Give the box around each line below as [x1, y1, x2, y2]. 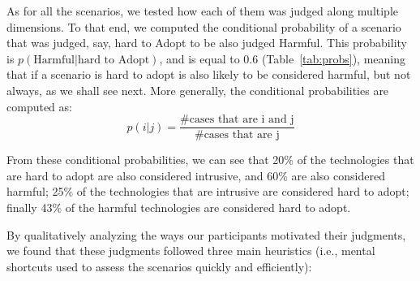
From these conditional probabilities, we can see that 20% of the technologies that [6, 151, 414, 168]
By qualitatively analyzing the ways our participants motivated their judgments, [6, 226, 406, 243]
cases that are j [204, 129, 280, 141]
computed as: [6, 97, 72, 115]
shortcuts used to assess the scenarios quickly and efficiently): [6, 257, 312, 275]
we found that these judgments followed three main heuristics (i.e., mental [6, 242, 375, 259]
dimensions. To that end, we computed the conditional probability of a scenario [6, 18, 401, 35]
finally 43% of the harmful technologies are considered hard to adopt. [6, 199, 351, 215]
